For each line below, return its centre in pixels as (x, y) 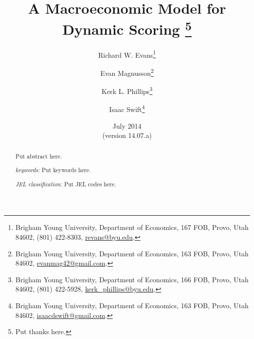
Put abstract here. (39, 156)
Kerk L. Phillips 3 (127, 90)
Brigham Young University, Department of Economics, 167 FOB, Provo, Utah (132, 227)
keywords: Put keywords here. (53, 170)
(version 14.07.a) (127, 135)
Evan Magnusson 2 (127, 72)
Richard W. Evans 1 (127, 54)
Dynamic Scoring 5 (127, 28)
